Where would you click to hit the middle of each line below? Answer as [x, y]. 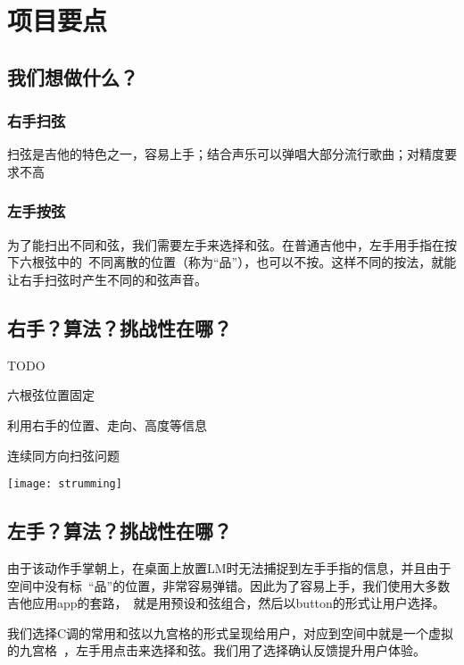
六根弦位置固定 [51, 395]
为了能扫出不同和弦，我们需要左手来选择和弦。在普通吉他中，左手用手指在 [226, 244]
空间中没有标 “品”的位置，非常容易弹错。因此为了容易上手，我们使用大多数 [229, 585]
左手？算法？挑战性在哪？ [120, 531]
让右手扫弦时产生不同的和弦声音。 [107, 279]
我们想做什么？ [73, 76]
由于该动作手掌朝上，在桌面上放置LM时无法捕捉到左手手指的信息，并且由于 [229, 568]
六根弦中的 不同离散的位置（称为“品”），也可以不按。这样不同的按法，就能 [238, 262]
